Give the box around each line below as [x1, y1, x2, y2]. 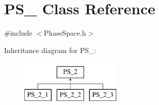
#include [4, 28, 33, 38]
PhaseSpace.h [44, 28, 86, 38]
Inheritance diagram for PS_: [4, 44, 97, 55]
